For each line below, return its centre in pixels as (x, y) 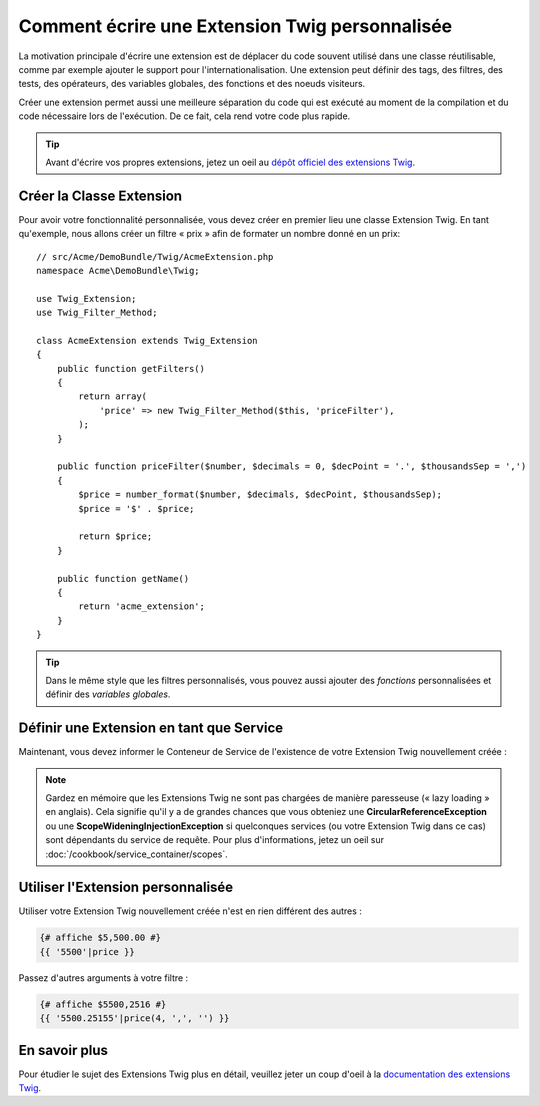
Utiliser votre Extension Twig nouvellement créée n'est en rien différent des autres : (190, 911)
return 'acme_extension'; (141, 606)
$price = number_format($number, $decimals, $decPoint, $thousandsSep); (260, 494)
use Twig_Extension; (86, 298)
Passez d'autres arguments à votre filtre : (103, 977)
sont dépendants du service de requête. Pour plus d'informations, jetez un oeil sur (215, 840)
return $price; (115, 536)
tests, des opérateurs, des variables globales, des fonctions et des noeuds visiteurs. (192, 84)
